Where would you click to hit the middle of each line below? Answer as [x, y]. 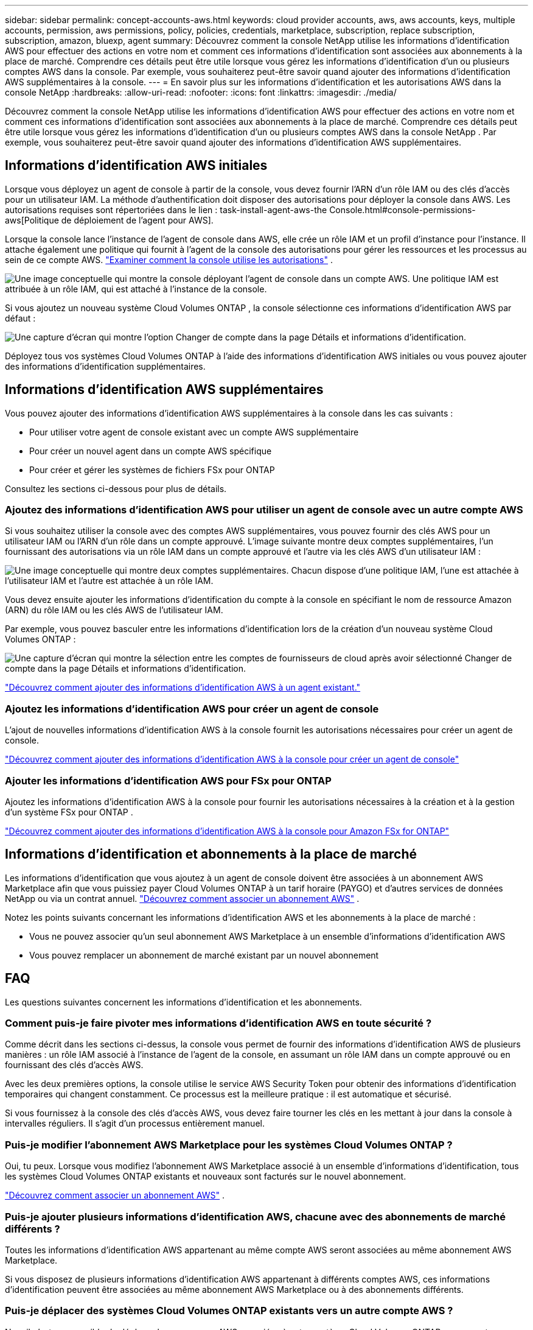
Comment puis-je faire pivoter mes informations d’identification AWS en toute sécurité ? [218, 1023]
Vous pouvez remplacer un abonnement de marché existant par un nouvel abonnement [204, 955]
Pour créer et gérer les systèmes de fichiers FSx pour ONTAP [152, 470]
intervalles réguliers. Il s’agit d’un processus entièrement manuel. [135, 1124]
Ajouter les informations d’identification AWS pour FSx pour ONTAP [168, 780]
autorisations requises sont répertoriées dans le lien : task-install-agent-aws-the [166, 209]
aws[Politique [32, 220]
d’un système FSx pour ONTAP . [69, 812]
